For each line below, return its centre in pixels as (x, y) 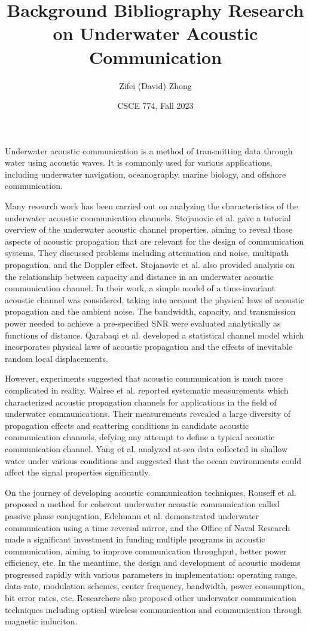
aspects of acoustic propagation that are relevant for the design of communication (154, 241)
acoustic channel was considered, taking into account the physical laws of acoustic (154, 299)
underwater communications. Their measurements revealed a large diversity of (148, 414)
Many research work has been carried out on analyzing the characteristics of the (152, 206)
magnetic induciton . (41, 621)
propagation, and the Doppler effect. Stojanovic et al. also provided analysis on (150, 265)
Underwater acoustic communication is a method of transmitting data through (149, 150)
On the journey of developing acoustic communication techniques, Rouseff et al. (151, 492)
